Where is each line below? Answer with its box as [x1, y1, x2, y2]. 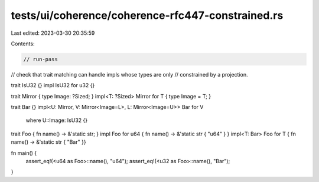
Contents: [11, 40, 35, 47]
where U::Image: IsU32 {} [25, 117, 88, 124]
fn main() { [11, 149, 37, 156]
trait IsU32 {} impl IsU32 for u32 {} [11, 82, 95, 89]
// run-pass [23, 56, 58, 62]
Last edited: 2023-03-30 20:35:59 [11, 29, 95, 37]
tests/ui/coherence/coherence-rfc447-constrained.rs [11, 9, 284, 22]
